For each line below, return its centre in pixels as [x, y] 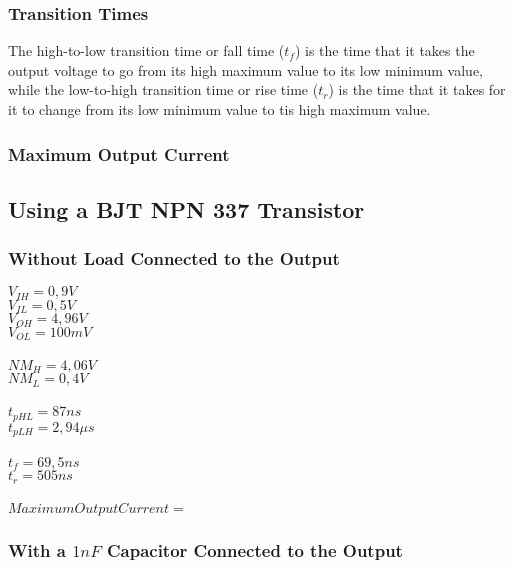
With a [37, 550]
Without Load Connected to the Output [174, 258]
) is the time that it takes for [417, 89]
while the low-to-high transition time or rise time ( [163, 89]
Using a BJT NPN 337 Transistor [186, 208]
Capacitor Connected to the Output [254, 550]
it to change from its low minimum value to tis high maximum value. [219, 109]
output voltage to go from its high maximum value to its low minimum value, [246, 69]
